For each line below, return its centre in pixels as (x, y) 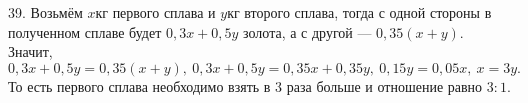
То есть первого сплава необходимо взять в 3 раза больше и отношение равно (245, 85)
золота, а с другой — (307, 31)
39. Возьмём (45, 12)
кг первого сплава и (155, 12)
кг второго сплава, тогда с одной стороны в (359, 12)
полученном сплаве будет (85, 31)
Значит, (30, 51)
